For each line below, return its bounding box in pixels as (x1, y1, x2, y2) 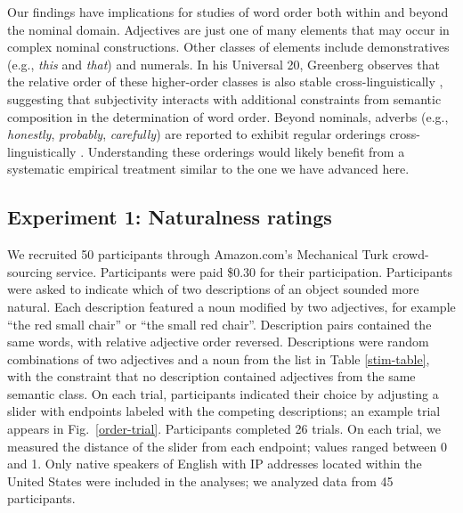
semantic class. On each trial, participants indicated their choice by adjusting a (7, 384, 439, 403)
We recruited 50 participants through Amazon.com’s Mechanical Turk (7, 245, 389, 264)
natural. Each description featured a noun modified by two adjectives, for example (7, 297, 456, 315)
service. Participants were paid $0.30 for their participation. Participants (56, 262, 452, 281)
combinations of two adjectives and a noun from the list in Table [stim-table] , (7, 349, 430, 368)
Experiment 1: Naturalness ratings (7, 203, 332, 231)
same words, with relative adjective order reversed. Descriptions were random (7, 332, 429, 351)
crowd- (392, 245, 429, 264)
